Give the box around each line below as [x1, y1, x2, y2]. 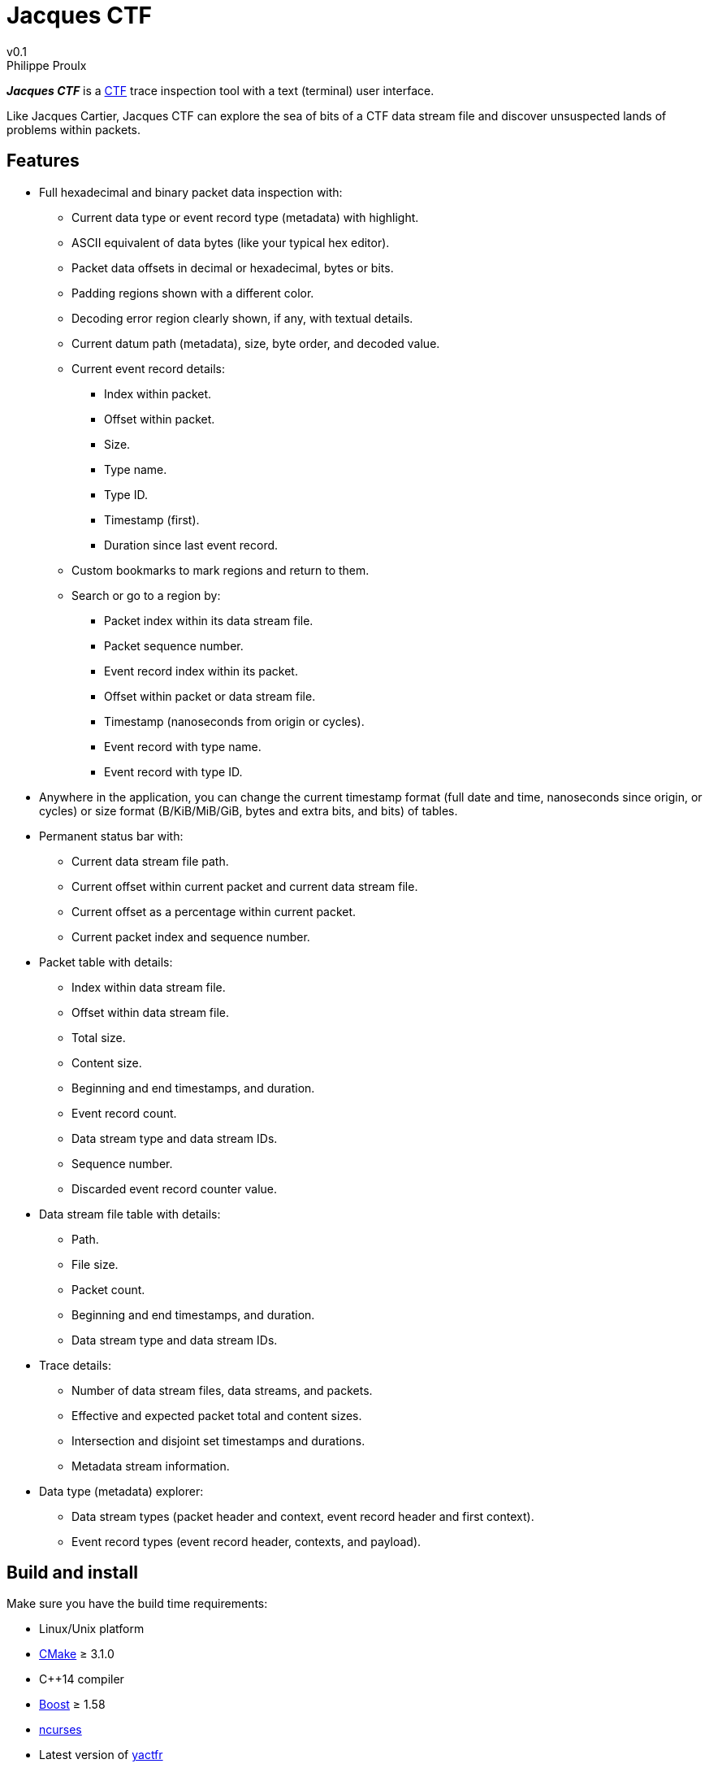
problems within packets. [6, 122, 141, 137]
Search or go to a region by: [71, 588, 221, 602]
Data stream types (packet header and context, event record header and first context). [71, 1509, 534, 1523]
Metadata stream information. [71, 1458, 230, 1473]
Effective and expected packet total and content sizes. [71, 1408, 362, 1423]
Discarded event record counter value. [71, 1181, 278, 1196]
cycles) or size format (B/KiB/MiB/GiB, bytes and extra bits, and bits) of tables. [39, 803, 458, 818]
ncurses [39, 1722, 82, 1737]
